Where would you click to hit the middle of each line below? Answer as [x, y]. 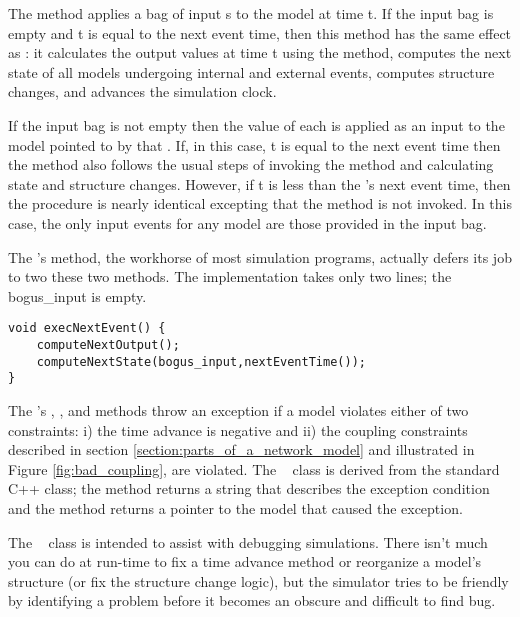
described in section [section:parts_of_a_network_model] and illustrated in [241, 449]
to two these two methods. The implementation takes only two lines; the [230, 276]
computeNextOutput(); [108, 344]
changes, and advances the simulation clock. [142, 91]
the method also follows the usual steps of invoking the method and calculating [251, 164]
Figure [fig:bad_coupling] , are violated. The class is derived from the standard [254, 468]
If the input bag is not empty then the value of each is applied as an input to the [256, 124]
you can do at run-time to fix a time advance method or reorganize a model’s [245, 561]
